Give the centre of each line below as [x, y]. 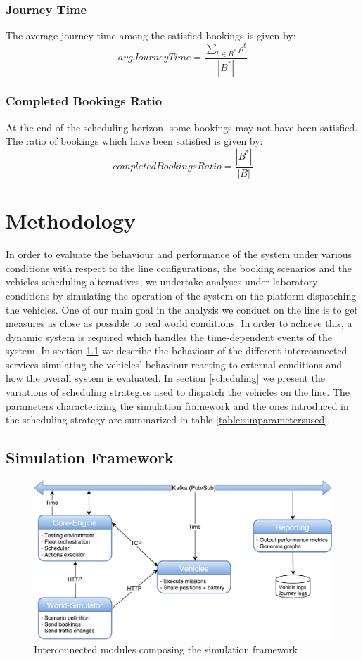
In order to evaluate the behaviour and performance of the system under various [179, 254]
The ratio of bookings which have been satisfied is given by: [134, 141]
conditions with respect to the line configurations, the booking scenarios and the [179, 268]
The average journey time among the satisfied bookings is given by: [151, 36]
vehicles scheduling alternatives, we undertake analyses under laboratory [162, 282]
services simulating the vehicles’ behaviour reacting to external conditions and [174, 364]
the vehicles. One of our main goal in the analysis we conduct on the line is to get [182, 309]
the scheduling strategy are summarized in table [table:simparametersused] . [168, 419]
